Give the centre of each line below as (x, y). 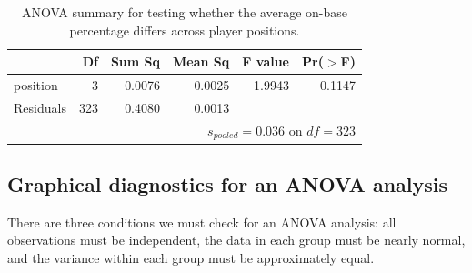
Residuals (40, 107)
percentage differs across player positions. (185, 30)
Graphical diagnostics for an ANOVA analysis (228, 184)
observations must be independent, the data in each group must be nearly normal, (236, 240)
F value (266, 61)
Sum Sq (136, 61)
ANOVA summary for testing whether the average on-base (185, 12)
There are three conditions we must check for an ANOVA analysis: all (202, 222)
